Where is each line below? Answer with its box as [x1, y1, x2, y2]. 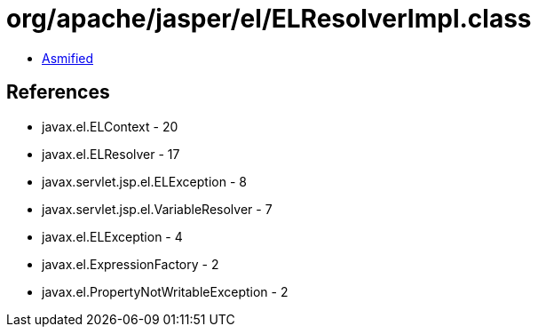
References [6, 81, 110, 104]
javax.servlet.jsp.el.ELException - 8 [42, 173, 247, 189]
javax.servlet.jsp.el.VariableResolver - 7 [42, 201, 273, 217]
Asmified [42, 50, 94, 66]
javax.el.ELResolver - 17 [42, 146, 180, 162]
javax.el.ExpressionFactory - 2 [42, 256, 219, 272]
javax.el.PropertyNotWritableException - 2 [42, 283, 289, 299]
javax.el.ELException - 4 [42, 228, 183, 244]
